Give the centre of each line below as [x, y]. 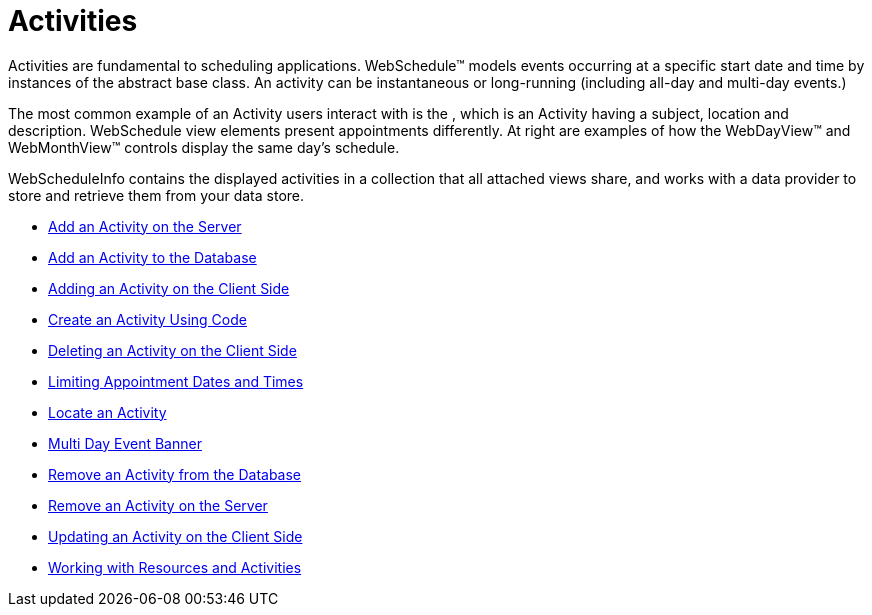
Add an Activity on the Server [145, 226]
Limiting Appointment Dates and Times [176, 381]
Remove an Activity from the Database [175, 474]
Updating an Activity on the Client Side [175, 536]
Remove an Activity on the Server [158, 505]
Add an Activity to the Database [152, 257]
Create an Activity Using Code [147, 319]
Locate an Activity [107, 412]
